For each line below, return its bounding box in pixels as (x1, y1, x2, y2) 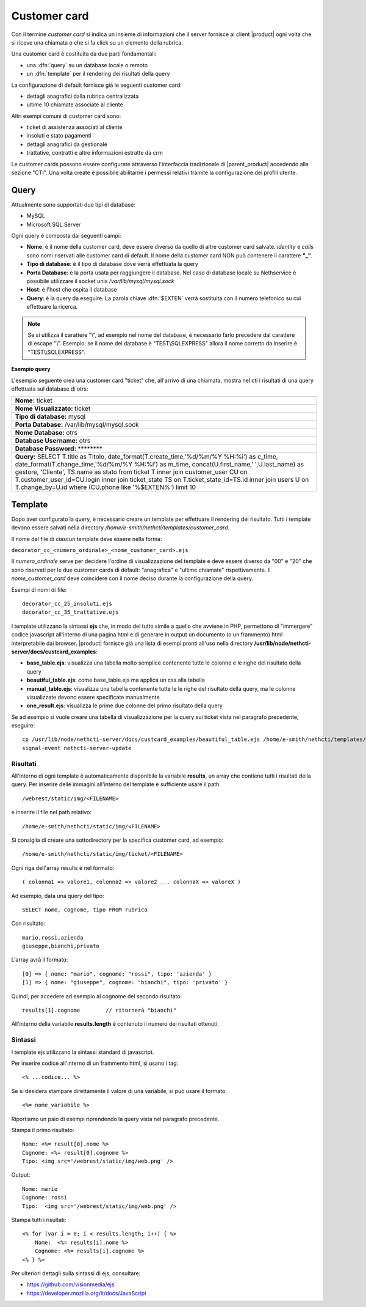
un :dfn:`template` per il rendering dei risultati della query (26, 70, 170, 78)
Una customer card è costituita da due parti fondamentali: (11, 50, 157, 57)
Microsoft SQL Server (26, 221, 81, 228)
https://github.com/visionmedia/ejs (26, 1281, 115, 1288)
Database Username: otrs (15, 436, 91, 445)
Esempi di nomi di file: (11, 586, 67, 593)
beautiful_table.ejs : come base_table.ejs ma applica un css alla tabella (26, 676, 206, 684)
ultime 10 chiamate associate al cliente (26, 101, 123, 108)
